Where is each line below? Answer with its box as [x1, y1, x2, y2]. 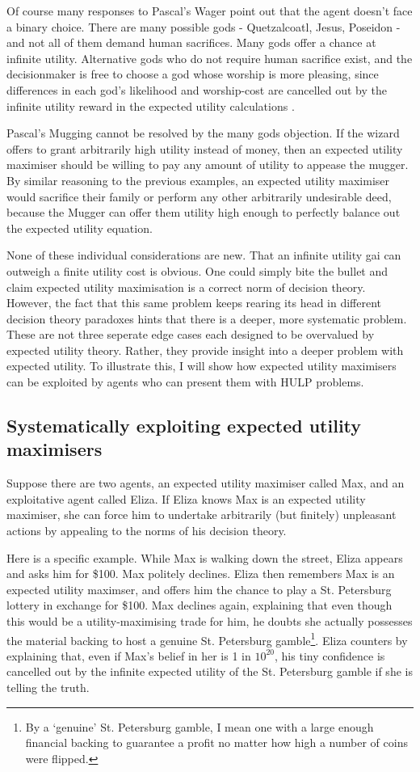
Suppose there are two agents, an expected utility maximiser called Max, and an [6, 475, 405, 491]
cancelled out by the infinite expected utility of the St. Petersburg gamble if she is [6, 663, 413, 680]
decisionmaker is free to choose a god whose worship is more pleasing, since [6, 65, 379, 82]
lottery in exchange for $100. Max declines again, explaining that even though [6, 597, 393, 614]
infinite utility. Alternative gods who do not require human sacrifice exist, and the [6, 49, 413, 66]
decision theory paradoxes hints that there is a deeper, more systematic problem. [6, 310, 407, 327]
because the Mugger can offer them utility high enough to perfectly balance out [6, 204, 401, 221]
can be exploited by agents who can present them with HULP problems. [6, 373, 364, 390]
